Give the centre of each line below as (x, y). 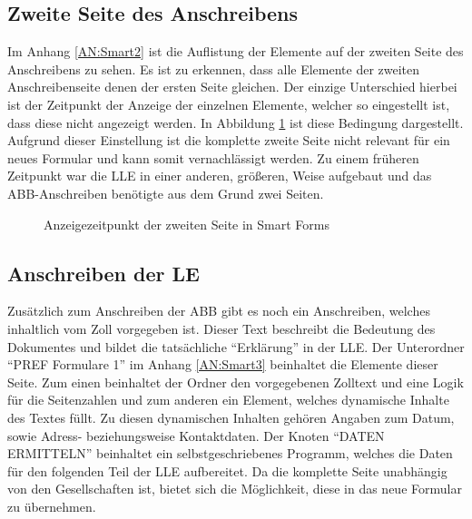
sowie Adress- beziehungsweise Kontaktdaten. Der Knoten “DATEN (196, 435)
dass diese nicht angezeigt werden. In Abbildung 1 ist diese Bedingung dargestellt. (236, 122)
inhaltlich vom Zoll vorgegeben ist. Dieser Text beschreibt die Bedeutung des (221, 328)
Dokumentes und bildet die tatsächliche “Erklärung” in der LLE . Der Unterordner (236, 346)
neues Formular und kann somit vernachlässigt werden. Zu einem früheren (213, 157)
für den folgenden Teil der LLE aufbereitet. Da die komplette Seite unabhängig (227, 470)
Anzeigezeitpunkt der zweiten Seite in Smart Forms (187, 224)
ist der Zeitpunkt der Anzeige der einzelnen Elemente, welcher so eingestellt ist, (229, 104)
